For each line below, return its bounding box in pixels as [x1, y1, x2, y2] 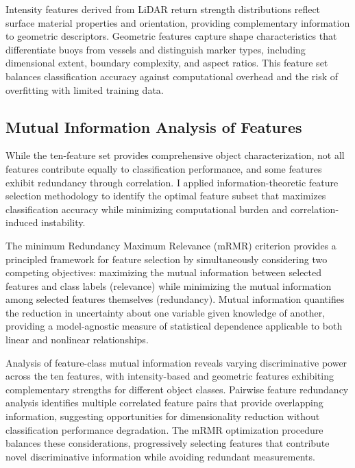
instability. [41, 215, 86, 230]
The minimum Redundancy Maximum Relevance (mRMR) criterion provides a [5, 238, 336, 252]
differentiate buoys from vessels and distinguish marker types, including [5, 42, 306, 56]
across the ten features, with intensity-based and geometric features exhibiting [5, 369, 334, 383]
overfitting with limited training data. [5, 82, 164, 97]
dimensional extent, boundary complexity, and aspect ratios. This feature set [5, 56, 328, 70]
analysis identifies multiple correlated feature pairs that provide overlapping [5, 395, 323, 410]
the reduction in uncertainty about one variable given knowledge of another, [5, 305, 326, 319]
